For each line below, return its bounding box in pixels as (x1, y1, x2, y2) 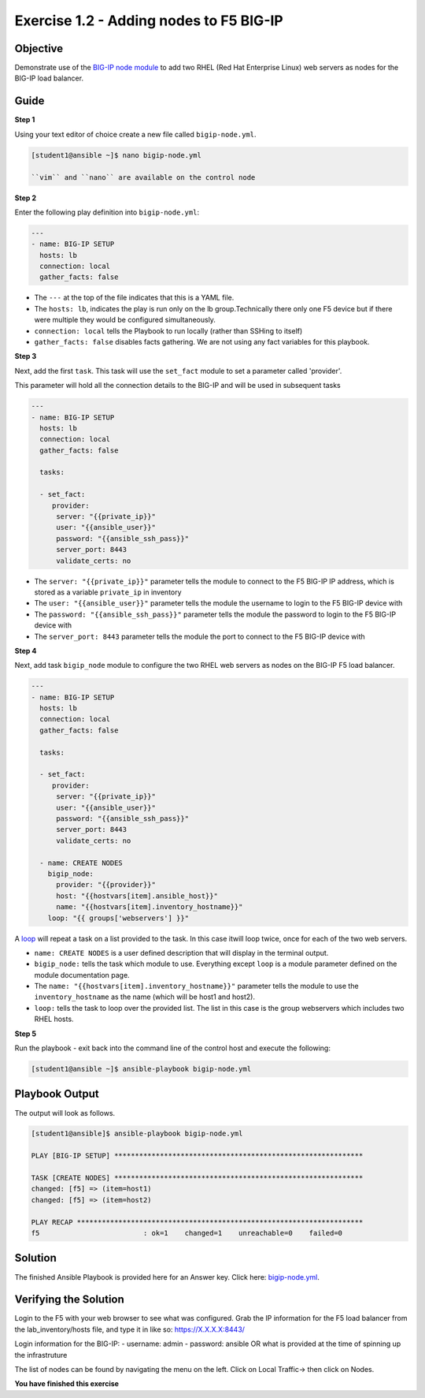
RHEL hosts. (34, 1014, 74, 1024)
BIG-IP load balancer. (14, 73, 84, 83)
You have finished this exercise (14, 1379, 120, 1389)
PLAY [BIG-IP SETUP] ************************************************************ (31, 1151, 364, 1161)
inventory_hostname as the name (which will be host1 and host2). (34, 992, 256, 1001)
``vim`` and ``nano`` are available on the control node (31, 173, 256, 181)
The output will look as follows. (14, 1108, 116, 1117)
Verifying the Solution (14, 1293, 125, 1307)
